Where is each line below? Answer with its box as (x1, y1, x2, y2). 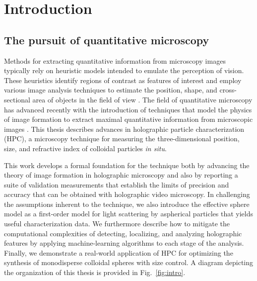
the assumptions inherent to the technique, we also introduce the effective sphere (4, 198, 250, 209)
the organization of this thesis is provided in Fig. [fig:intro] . (4, 267, 186, 278)
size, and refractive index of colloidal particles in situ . (4, 143, 167, 153)
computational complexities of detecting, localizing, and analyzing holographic (4, 228, 242, 238)
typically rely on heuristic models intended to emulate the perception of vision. (4, 65, 244, 76)
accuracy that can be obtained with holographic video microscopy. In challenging (4, 189, 250, 199)
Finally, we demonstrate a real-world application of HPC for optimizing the (4, 247, 233, 258)
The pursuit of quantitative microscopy (4, 32, 209, 47)
